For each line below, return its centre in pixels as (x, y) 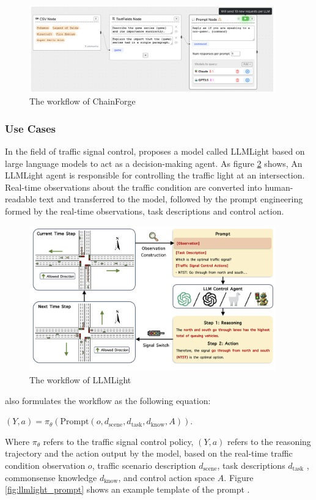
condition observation (45, 465)
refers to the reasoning (269, 441)
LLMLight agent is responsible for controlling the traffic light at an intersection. (155, 175)
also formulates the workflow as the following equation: (108, 400)
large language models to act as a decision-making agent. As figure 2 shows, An (154, 163)
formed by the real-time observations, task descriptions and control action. (145, 211)
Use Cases (31, 128)
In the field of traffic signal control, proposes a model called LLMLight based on (155, 151)
